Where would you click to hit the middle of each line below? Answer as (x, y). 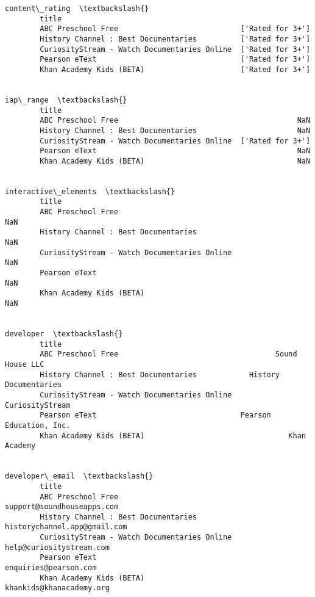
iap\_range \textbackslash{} (66, 100)
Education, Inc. (38, 425)
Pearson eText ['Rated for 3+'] (175, 60)
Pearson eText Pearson (155, 415)
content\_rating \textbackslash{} (77, 9)
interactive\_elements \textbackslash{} (90, 191)
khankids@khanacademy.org (57, 588)
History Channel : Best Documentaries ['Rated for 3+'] (175, 39)
